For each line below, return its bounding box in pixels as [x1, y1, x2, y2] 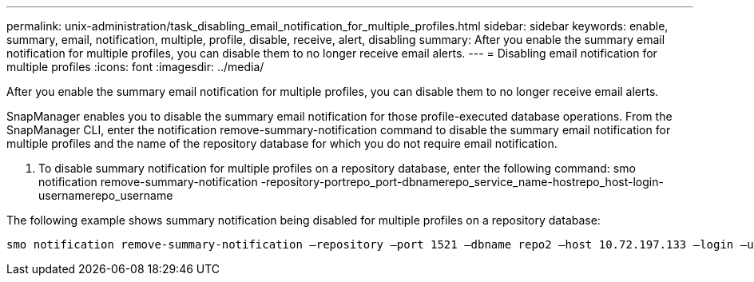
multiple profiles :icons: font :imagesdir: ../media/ [6, 60, 264, 73]
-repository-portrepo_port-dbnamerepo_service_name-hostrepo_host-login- [260, 175, 664, 189]
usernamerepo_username [38, 189, 173, 202]
